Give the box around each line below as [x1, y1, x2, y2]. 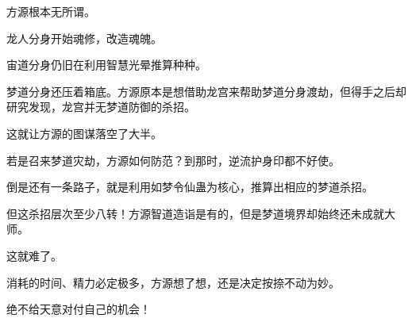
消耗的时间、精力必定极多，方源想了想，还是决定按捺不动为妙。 [6, 274, 340, 290]
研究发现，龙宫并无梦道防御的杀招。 [6, 98, 195, 115]
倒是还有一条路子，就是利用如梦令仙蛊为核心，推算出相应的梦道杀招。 [6, 178, 373, 195]
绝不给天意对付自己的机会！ [6, 301, 151, 317]
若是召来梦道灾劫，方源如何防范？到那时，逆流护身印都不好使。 [6, 151, 340, 168]
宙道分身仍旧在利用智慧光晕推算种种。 [6, 56, 206, 73]
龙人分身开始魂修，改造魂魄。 [6, 29, 162, 46]
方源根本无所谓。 [6, 3, 95, 19]
